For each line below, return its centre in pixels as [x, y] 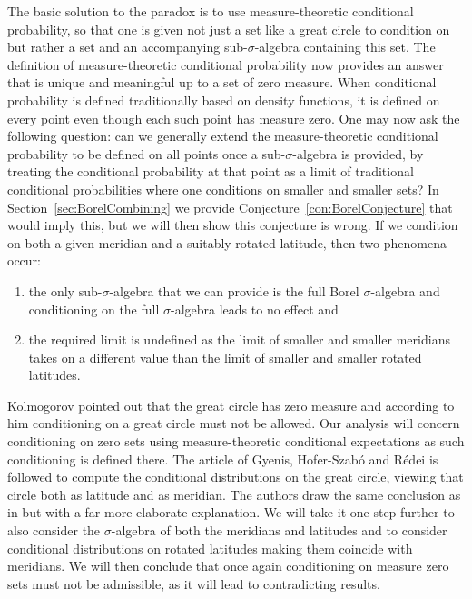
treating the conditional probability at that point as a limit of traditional [211, 171]
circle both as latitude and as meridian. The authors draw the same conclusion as [234, 494]
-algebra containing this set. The [345, 47]
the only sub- [65, 290]
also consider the [54, 530]
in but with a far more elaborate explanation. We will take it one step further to [231, 512]
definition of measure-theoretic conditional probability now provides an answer [226, 64]
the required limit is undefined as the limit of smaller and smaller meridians [239, 339]
